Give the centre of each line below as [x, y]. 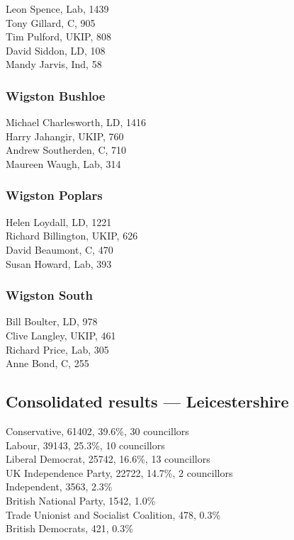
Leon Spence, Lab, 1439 [57, 9]
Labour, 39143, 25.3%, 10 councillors [85, 445]
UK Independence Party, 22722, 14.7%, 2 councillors [119, 472]
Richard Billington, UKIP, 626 [72, 236]
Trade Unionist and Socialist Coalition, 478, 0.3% [113, 514]
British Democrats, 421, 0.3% [69, 528]
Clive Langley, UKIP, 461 [61, 335]
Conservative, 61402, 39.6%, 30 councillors [97, 431]
